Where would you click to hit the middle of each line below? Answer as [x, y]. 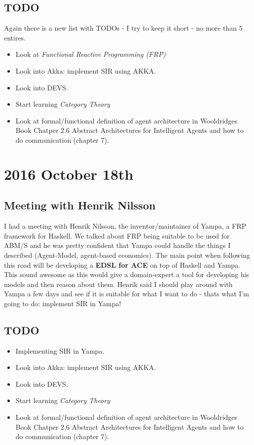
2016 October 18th [69, 174]
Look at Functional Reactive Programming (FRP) [91, 54]
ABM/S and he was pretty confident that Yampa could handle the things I [117, 245]
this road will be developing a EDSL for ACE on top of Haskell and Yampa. [122, 264]
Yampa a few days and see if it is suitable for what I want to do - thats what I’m [127, 294]
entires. [15, 37]
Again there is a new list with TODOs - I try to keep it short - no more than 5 [123, 28]
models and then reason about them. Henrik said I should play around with [118, 284]
